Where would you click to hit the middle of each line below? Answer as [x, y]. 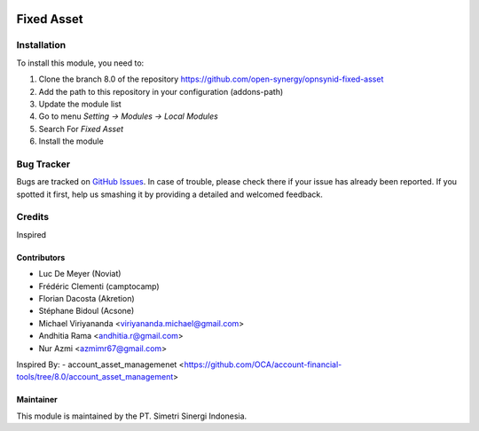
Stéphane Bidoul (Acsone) [86, 311]
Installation [41, 45]
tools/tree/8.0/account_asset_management [95, 377]
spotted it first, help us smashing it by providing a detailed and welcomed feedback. [169, 194]
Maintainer [37, 400]
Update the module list [80, 104]
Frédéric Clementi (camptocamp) [99, 286]
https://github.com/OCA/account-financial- [263, 364]
